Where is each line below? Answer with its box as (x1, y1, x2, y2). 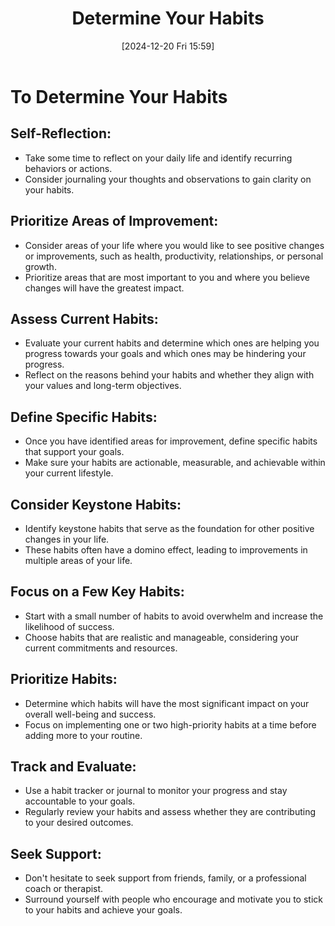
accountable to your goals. (24, 795, 136, 807)
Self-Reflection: (10, 125, 112, 142)
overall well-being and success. (24, 708, 157, 720)
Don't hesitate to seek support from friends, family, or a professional (24, 872, 307, 884)
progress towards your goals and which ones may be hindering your (24, 348, 307, 360)
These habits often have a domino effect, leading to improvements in (24, 544, 308, 556)
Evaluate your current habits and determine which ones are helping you (24, 337, 320, 349)
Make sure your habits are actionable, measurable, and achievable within (24, 457, 326, 469)
